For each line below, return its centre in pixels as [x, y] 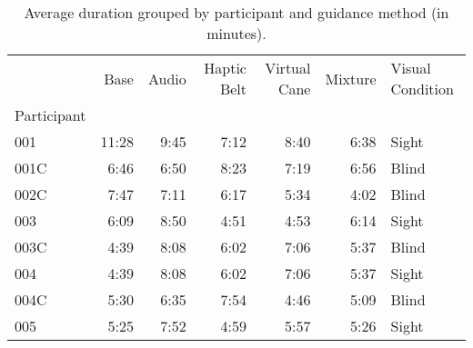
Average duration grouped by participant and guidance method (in [236, 12]
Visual [411, 68]
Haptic [225, 68]
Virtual [288, 68]
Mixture [351, 78]
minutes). [236, 33]
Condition [422, 89]
